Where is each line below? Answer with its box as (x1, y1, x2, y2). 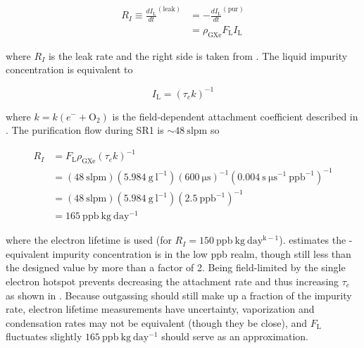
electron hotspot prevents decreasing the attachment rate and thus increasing (6, 274, 339, 288)
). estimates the (279, 232, 346, 247)
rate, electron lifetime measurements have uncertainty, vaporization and (6, 302, 315, 316)
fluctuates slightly (6, 329, 82, 344)
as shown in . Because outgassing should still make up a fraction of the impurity (6, 287, 352, 302)
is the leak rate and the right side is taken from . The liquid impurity (48, 48, 348, 63)
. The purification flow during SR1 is (6, 123, 164, 137)
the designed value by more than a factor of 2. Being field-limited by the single (6, 260, 346, 275)
